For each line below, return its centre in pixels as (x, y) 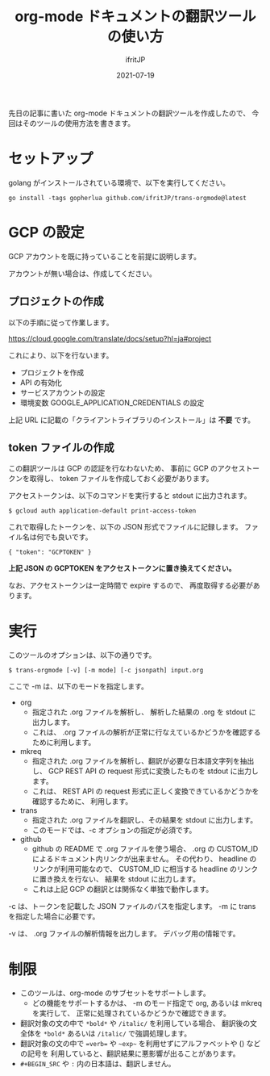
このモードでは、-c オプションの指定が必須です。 (114, 830)
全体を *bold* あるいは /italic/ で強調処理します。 (106, 1033)
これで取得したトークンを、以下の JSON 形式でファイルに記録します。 (126, 527)
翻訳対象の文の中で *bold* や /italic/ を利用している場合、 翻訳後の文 (139, 1024)
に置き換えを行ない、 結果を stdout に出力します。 (116, 879)
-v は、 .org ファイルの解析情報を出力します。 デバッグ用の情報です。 (124, 934)
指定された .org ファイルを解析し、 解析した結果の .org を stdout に (144, 712)
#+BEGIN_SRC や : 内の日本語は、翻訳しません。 (98, 1064)
